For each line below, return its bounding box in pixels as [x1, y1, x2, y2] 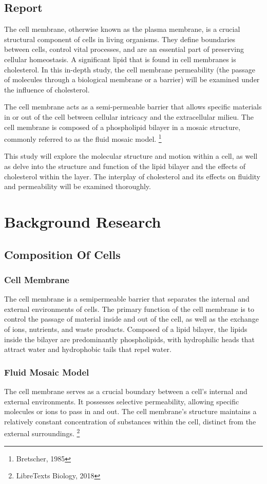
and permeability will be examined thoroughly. [4, 181, 151, 192]
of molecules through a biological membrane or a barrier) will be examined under [4, 74, 260, 85]
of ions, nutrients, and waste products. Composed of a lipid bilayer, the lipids [4, 323, 247, 334]
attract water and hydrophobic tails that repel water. [4, 344, 171, 355]
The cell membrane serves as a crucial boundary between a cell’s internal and [4, 385, 247, 396]
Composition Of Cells [4, 246, 121, 262]
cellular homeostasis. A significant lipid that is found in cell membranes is [4, 53, 236, 64]
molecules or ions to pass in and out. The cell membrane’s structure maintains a [4, 406, 257, 417]
